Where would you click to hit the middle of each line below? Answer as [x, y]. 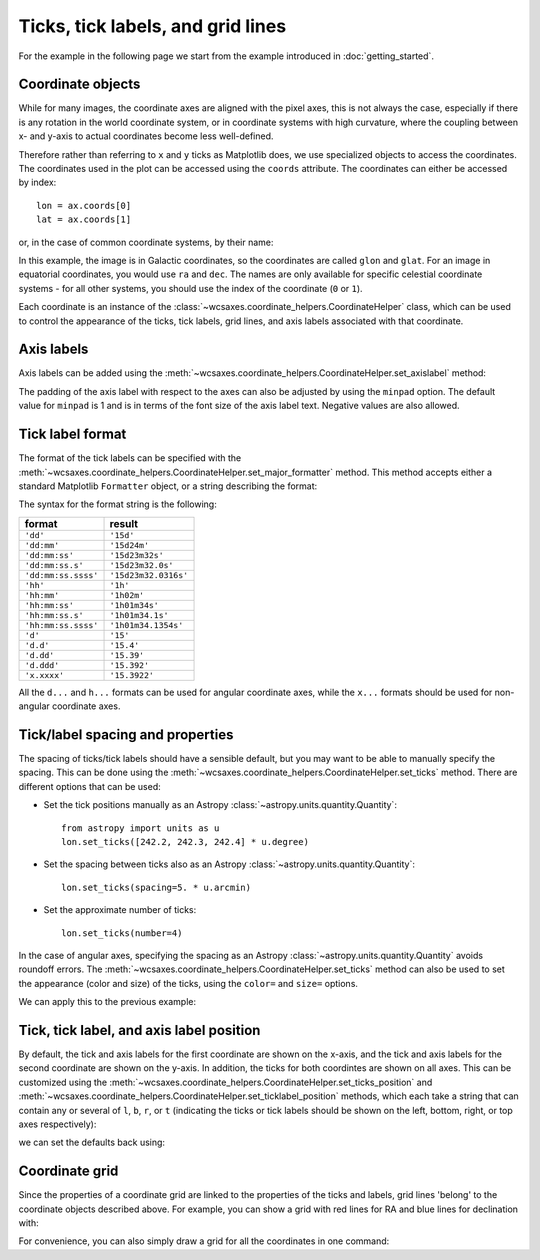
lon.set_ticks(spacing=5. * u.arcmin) [156, 887]
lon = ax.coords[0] [84, 205]
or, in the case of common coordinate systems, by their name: [146, 242]
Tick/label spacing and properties [126, 734]
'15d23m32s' [136, 555]
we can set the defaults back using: [91, 1142]
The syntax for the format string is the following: [117, 504]
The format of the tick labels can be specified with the [130, 458]
